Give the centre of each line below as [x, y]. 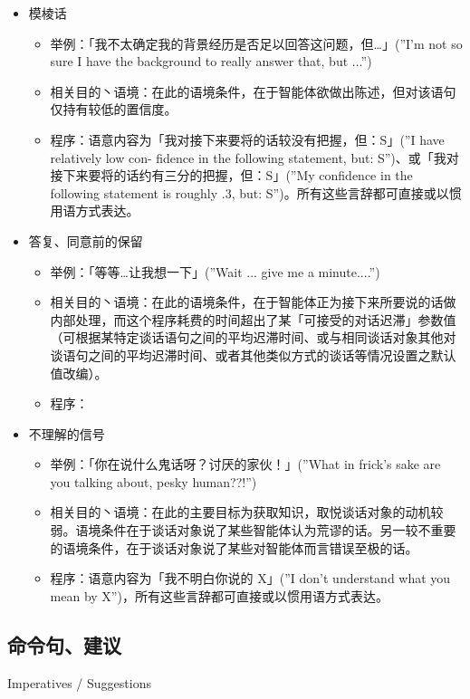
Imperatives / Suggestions [79, 682]
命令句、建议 [64, 644]
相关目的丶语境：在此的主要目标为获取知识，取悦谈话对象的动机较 [247, 512]
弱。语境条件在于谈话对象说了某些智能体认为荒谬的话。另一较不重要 [253, 530]
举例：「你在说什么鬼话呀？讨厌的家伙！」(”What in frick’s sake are [245, 464]
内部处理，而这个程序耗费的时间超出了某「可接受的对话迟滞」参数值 [253, 319]
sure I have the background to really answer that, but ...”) [211, 61]
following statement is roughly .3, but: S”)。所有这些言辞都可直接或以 [249, 192]
